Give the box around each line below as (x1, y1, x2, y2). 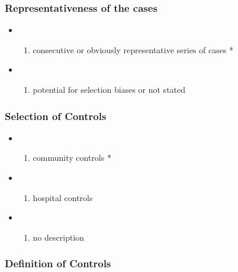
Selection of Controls (5, 108, 107, 123)
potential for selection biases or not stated (33, 83, 186, 95)
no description (33, 231, 85, 243)
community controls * (33, 151, 111, 164)
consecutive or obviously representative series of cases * (33, 43, 234, 56)
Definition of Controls (5, 256, 111, 271)
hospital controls (33, 191, 93, 203)
